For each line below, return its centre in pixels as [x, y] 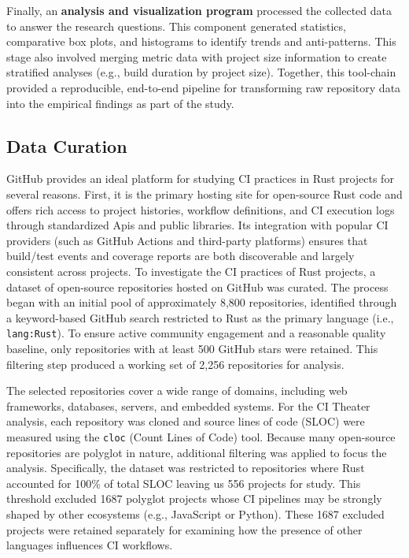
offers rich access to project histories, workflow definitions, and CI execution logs [201, 209]
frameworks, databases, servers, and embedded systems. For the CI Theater [188, 405]
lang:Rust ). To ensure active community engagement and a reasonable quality [196, 333]
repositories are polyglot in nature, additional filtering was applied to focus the [197, 452]
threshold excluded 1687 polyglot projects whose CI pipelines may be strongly [194, 498]
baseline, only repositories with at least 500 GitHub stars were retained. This [192, 348]
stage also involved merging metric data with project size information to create [197, 56]
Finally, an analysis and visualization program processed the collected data [199, 10]
